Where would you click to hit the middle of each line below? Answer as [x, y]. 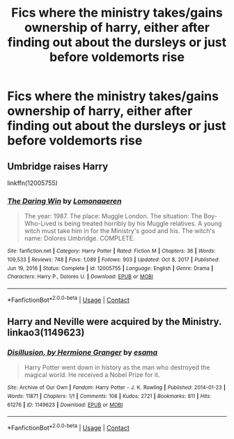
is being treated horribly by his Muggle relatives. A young [140, 223]
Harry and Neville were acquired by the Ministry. [115, 321]
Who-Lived [40, 223]
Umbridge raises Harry [58, 166]
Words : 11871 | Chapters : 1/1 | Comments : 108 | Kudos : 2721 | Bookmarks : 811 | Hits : [109, 396]
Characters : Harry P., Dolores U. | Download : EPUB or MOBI [80, 277]
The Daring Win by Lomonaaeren [64, 201]
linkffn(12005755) [32, 183]
